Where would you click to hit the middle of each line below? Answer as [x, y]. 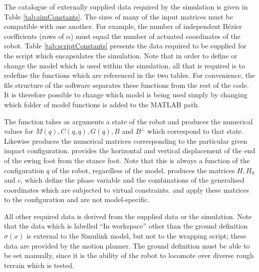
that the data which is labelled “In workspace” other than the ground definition [126, 226]
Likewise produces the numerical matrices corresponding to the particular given [126, 140]
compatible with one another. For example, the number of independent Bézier [123, 26]
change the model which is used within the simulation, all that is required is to [125, 65]
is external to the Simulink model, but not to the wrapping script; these [136, 236]
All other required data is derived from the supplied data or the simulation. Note [128, 216]
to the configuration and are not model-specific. [77, 199]
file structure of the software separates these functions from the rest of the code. [127, 85]
